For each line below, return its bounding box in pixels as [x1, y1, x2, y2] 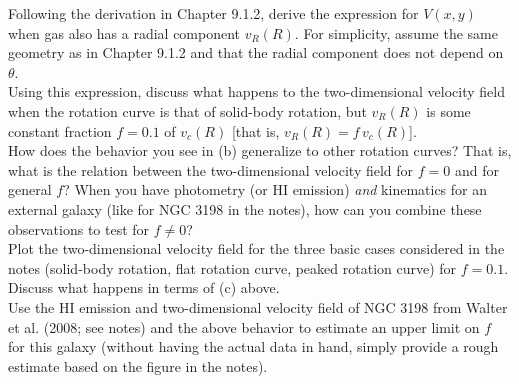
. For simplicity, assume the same [294, 22, 498, 43]
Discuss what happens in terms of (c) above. [8, 277, 280, 298]
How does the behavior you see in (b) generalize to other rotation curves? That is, [8, 140, 512, 161]
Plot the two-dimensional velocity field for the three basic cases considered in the [8, 238, 505, 259]
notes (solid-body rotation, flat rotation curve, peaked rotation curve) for [8, 257, 457, 278]
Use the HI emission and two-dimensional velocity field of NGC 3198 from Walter [8, 296, 508, 317]
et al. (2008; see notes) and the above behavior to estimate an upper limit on [8, 316, 480, 337]
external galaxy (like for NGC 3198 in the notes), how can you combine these [8, 198, 482, 219]
